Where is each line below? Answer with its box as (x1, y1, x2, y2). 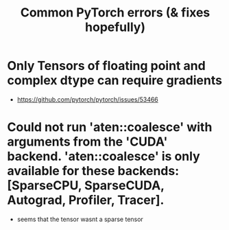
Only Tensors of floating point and (7, 58, 206, 73)
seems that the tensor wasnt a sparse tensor (16, 215, 144, 223)
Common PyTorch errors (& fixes (20, 5, 210, 21)
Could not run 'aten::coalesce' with (7, 119, 213, 135)
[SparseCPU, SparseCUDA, (7, 178, 165, 194)
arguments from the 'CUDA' (7, 134, 168, 150)
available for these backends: (7, 163, 180, 179)
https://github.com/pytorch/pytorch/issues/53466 (16, 95, 159, 104)
